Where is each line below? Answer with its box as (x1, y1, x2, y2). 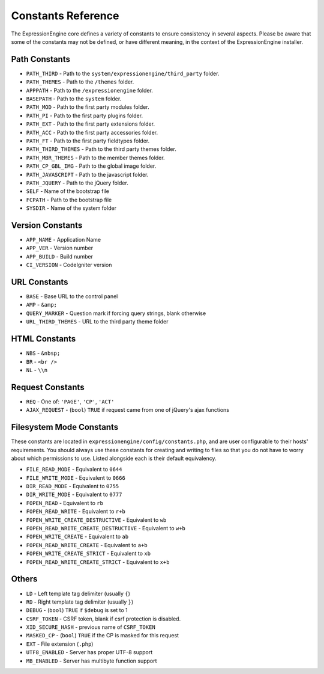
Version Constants (11, 220, 83, 230)
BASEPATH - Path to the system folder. (26, 95, 122, 102)
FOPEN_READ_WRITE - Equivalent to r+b (26, 508, 125, 515)
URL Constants (11, 277, 68, 287)
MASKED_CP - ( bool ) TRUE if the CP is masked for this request (26, 632, 179, 639)
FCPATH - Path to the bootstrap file (26, 196, 112, 203)
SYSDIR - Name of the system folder (26, 204, 117, 212)
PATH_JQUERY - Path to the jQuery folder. (26, 179, 128, 186)
